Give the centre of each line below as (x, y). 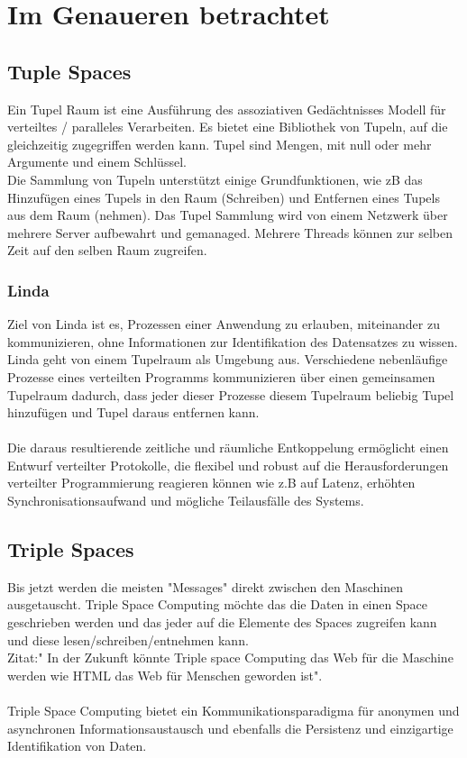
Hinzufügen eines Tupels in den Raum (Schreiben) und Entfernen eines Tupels (224, 197)
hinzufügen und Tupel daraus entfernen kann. (133, 412)
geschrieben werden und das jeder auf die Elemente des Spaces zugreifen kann (222, 622)
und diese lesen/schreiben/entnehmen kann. (128, 639)
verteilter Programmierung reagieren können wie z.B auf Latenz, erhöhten (211, 483)
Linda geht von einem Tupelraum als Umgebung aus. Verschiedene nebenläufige (228, 359)
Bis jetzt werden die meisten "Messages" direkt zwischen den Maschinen (205, 586)
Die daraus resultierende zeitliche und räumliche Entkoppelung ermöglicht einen (228, 447)
